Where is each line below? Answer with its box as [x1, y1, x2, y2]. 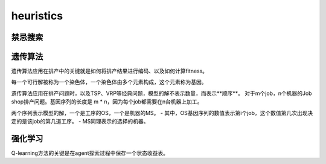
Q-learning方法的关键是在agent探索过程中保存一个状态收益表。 [11, 149, 169, 157]
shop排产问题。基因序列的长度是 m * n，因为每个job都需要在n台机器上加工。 [11, 98, 203, 105]
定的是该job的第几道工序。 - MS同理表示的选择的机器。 [11, 118, 149, 125]
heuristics [11, 9, 63, 22]
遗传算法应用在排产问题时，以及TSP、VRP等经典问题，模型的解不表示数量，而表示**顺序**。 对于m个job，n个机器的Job [11, 90, 312, 97]
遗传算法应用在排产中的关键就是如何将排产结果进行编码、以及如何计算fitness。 [11, 67, 208, 75]
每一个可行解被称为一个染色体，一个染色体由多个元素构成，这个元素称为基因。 [11, 79, 207, 86]
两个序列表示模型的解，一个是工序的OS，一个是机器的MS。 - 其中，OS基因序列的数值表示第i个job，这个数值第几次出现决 [11, 109, 313, 116]
